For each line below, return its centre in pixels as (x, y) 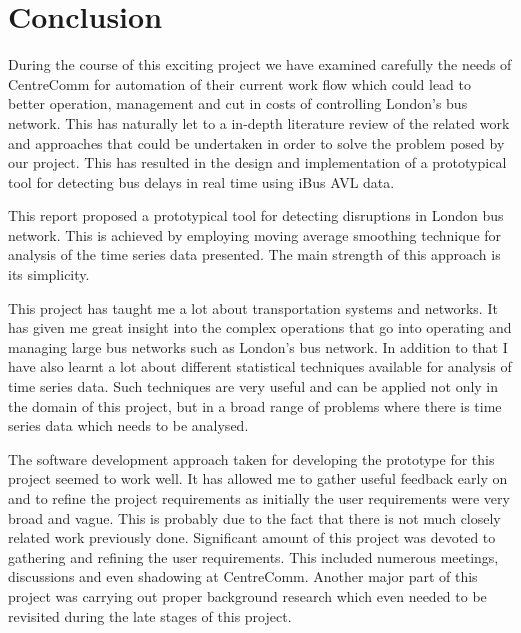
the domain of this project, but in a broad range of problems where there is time (255, 405)
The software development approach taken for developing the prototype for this (251, 458)
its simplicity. (49, 274)
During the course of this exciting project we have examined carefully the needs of (260, 64)
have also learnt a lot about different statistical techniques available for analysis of (260, 366)
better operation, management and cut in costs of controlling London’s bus (238, 103)
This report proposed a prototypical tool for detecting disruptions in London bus (256, 215)
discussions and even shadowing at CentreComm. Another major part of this (243, 576)
